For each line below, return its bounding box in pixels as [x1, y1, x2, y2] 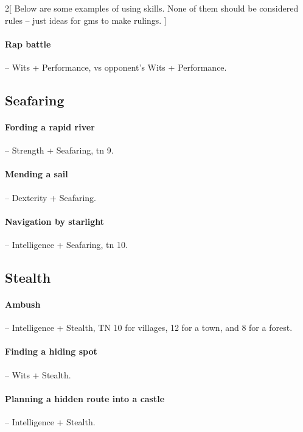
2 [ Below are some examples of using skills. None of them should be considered [5, 2, 299, 14]
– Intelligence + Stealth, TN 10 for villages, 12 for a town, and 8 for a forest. [5, 321, 293, 334]
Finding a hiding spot [5, 345, 97, 358]
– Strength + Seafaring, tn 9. [5, 144, 114, 157]
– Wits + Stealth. [5, 368, 71, 381]
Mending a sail [5, 168, 68, 180]
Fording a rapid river [5, 120, 95, 133]
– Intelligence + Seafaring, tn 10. [5, 238, 128, 250]
